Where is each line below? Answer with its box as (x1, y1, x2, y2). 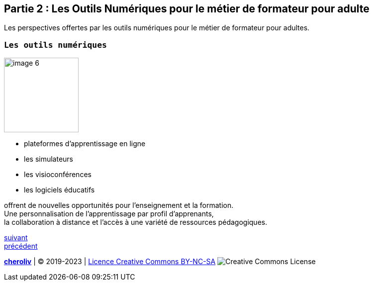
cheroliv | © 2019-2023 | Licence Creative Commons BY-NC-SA (4, 257, 216, 266)
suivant (4, 233, 28, 242)
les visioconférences (24, 170, 92, 179)
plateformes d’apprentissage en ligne (24, 139, 146, 148)
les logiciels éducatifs (24, 186, 95, 194)
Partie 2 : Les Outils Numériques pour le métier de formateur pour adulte (4, 2, 370, 15)
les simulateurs (24, 155, 73, 164)
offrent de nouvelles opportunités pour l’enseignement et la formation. (4, 201, 234, 210)
